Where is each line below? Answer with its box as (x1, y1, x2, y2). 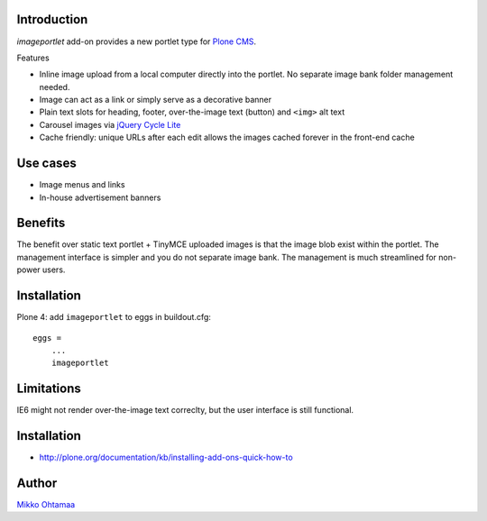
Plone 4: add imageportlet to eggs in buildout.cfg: (16, 312, 212, 323)
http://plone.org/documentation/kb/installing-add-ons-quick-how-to (39, 452, 293, 463)
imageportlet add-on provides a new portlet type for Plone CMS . (16, 36, 257, 47)
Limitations (16, 381, 81, 397)
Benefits (16, 215, 66, 231)
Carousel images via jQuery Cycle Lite (39, 119, 181, 130)
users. (41, 264, 66, 275)
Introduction (16, 12, 88, 27)
